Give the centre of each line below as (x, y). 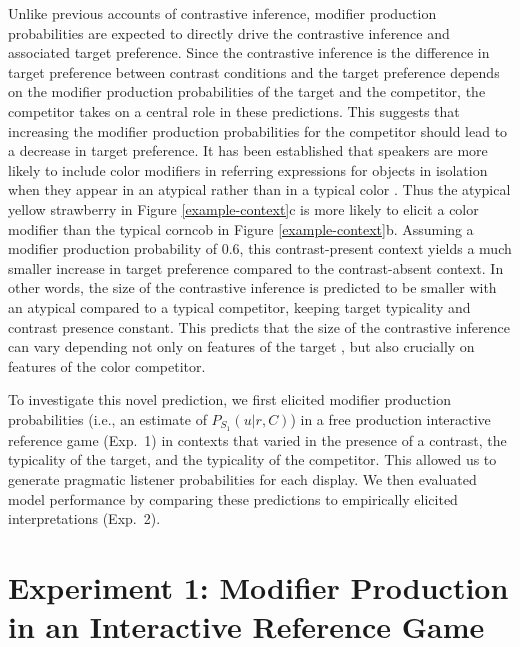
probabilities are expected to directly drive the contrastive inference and (229, 32)
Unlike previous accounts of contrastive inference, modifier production (222, 13)
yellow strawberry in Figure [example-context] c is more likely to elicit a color (243, 208)
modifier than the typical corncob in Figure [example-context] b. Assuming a (241, 228)
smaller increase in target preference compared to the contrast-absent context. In (256, 267)
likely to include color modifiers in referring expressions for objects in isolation (248, 169)
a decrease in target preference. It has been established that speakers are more (248, 150)
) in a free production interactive (390, 418)
